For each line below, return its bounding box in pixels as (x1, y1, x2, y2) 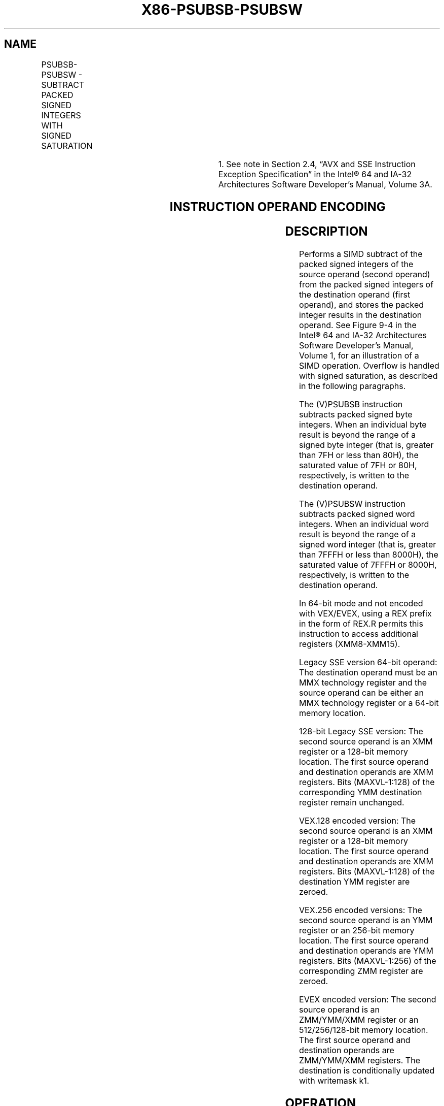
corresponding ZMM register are (299, 966, 423, 977)
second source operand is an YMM (299, 915, 433, 926)
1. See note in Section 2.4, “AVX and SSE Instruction (218, 158, 416, 169)
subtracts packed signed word (299, 509, 415, 519)
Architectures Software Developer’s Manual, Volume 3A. (218, 179, 432, 189)
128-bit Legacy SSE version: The (299, 726, 423, 737)
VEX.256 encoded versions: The (299, 905, 422, 916)
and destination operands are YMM (299, 946, 433, 956)
